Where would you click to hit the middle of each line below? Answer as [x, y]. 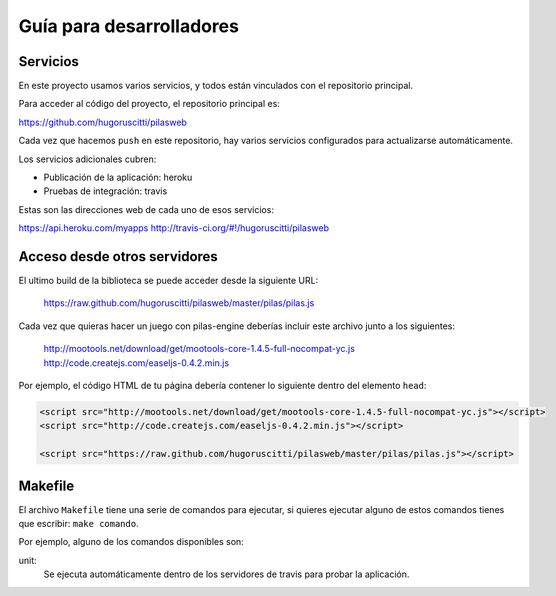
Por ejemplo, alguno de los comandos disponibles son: [131, 542]
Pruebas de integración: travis [105, 191]
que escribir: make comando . [78, 524]
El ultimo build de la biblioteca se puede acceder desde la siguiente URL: [168, 281]
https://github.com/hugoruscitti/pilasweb [102, 122]
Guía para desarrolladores [129, 26]
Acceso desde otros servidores [118, 256]
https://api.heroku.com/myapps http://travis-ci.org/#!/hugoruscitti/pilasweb [174, 228]
